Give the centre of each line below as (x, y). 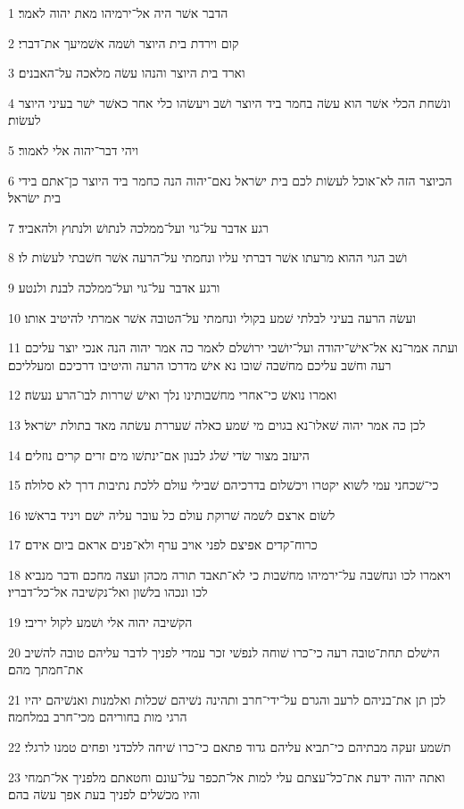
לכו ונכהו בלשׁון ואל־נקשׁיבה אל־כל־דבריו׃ (108, 592)
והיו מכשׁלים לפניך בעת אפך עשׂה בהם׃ (104, 794)
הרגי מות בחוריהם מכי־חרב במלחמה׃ (98, 717)
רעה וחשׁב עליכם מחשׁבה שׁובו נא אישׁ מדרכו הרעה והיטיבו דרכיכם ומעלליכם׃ (200, 364)
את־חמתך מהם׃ (46, 669)
